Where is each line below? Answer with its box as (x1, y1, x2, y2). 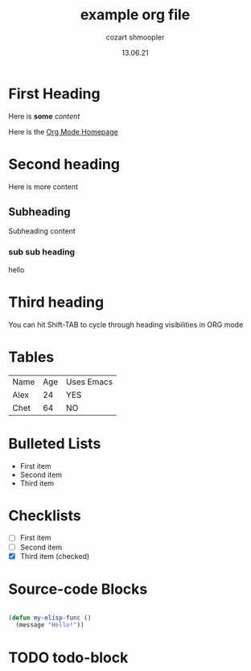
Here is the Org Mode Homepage (8, 126, 118, 136)
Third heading (8, 292, 105, 311)
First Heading (8, 85, 101, 102)
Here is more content (8, 181, 79, 191)
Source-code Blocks (8, 580, 148, 598)
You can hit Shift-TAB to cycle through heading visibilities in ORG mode (8, 320, 244, 329)
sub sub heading (8, 246, 75, 258)
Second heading (8, 155, 121, 173)
